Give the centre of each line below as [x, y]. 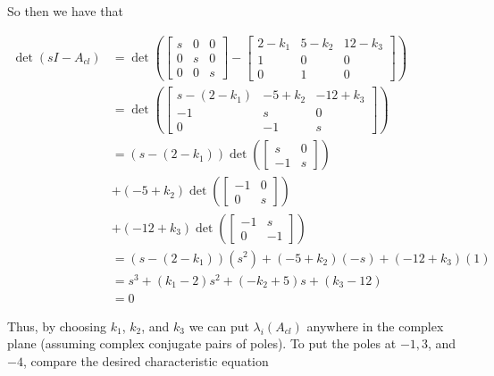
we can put [219, 326]
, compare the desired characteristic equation [146, 360]
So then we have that [65, 11]
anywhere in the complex [375, 326]
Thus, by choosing [57, 326]
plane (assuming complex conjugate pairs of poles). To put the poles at [202, 343]
